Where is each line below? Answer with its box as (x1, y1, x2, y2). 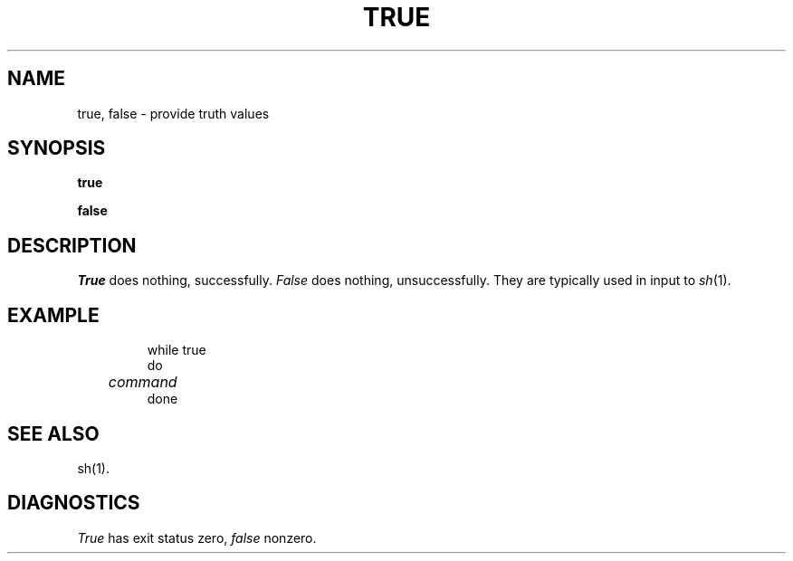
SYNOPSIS (7, 137, 106, 160)
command (108, 373, 177, 392)
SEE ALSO (7, 422, 100, 445)
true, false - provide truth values (77, 105, 270, 121)
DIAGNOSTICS (7, 491, 140, 515)
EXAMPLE (7, 303, 100, 327)
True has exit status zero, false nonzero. (77, 529, 317, 546)
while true (147, 342, 206, 358)
